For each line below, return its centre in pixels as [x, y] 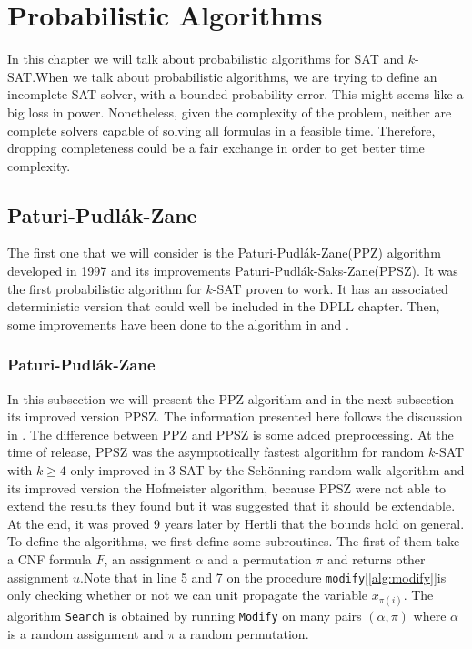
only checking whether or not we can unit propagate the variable [188, 595]
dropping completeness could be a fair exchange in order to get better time [216, 148]
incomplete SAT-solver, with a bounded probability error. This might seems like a [236, 94]
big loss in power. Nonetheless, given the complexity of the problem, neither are [230, 112]
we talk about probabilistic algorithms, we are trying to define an [255, 76]
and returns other [376, 559]
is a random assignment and [85, 634]
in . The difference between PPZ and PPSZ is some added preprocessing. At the [231, 434]
